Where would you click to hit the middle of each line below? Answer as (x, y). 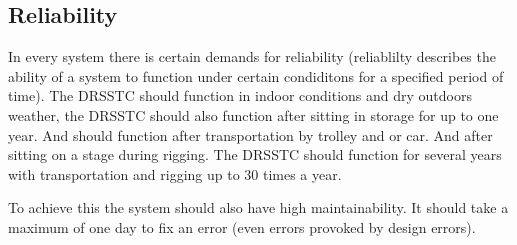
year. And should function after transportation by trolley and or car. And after (250, 134)
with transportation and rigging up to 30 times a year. (175, 173)
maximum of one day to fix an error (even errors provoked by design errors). (242, 226)
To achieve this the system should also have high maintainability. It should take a (258, 207)
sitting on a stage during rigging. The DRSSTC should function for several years (255, 154)
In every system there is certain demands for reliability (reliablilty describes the (252, 56)
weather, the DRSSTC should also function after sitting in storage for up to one (253, 114)
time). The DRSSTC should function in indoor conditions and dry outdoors (240, 95)
